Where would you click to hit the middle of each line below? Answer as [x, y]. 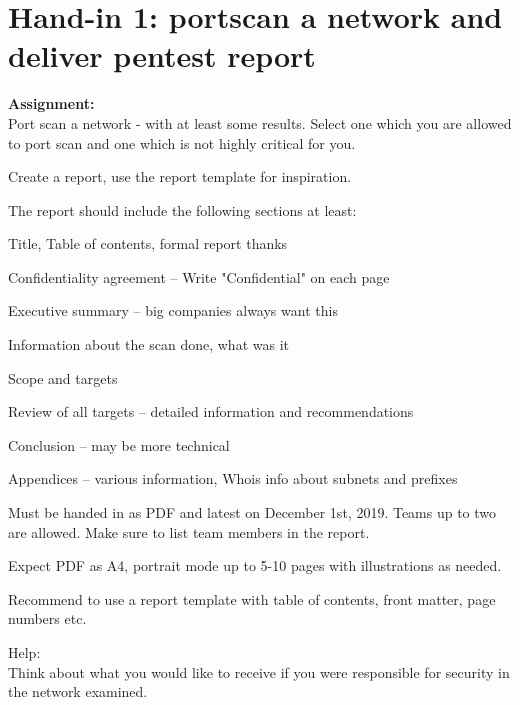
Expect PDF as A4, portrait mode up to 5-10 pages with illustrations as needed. [255, 565]
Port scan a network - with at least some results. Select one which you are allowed [260, 122]
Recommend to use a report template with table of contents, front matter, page [252, 598]
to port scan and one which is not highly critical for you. [182, 142]
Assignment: [51, 103]
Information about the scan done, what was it [148, 344]
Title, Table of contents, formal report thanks [148, 243]
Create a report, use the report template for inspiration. [180, 176]
